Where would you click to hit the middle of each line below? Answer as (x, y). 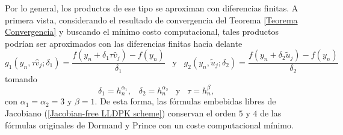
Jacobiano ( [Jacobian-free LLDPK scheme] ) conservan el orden (121, 113)
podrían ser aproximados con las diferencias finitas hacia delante (124, 43)
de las (271, 113)
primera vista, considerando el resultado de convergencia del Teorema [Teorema (151, 19)
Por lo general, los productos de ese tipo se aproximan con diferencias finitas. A (152, 8)
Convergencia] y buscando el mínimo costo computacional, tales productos (142, 31)
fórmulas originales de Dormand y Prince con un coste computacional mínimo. (149, 124)
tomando (21, 78)
